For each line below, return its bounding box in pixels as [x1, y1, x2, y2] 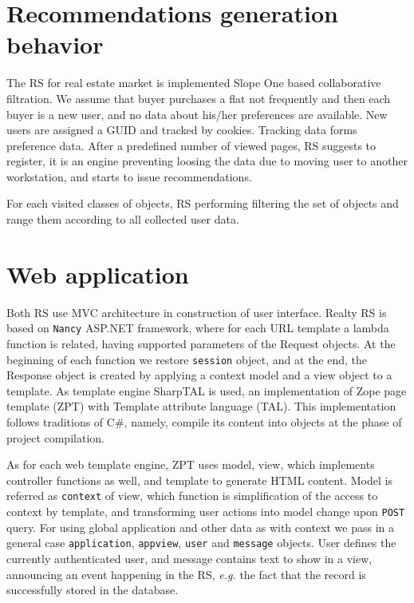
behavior [6, 28, 104, 61]
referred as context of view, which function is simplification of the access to [6, 487, 378, 504]
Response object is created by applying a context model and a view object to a [6, 367, 392, 383]
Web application [6, 257, 189, 290]
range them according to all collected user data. [6, 211, 239, 228]
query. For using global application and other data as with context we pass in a [6, 518, 394, 535]
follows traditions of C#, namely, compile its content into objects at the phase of [6, 414, 402, 430]
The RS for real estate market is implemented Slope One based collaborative [6, 74, 381, 91]
